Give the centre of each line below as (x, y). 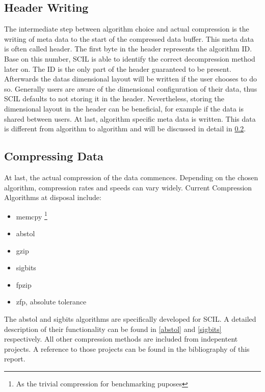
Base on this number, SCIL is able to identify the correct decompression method (130, 58)
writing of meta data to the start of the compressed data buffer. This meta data (129, 38)
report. (15, 359)
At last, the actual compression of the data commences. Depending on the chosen (131, 177)
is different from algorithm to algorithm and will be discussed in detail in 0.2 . (125, 129)
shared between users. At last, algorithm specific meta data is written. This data (130, 118)
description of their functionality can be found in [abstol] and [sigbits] (113, 329)
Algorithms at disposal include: (53, 197)
